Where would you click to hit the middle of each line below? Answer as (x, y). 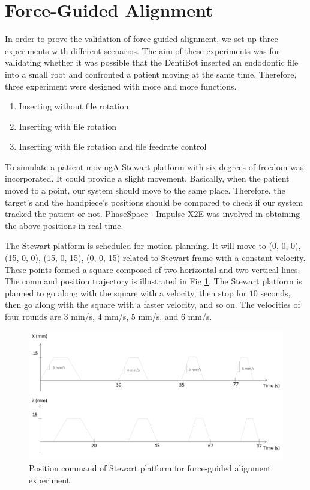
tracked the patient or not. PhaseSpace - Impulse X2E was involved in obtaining (153, 214)
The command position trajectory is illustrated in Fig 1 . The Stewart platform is (154, 281)
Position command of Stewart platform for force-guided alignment (150, 468)
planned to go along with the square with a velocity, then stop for (126, 292)
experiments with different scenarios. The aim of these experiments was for (142, 50)
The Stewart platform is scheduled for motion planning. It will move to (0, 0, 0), (153, 246)
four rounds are (33, 316)
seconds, (276, 292)
